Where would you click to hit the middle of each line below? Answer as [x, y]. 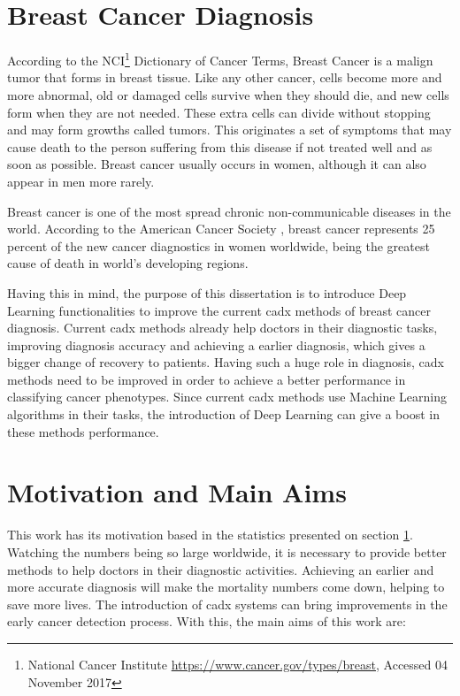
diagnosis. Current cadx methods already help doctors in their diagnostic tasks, [222, 328]
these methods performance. [83, 431]
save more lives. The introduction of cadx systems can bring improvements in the [227, 604]
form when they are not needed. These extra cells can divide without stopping [219, 112]
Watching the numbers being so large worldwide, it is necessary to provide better [227, 551]
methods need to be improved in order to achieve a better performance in [207, 379]
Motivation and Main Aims [177, 492]
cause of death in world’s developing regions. [128, 263]
